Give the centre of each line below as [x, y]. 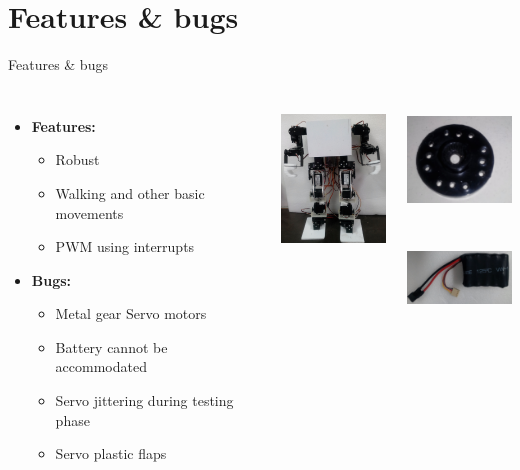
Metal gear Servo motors [131, 313]
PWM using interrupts [125, 246]
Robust [77, 159]
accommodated [101, 366]
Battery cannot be [111, 346]
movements [89, 212]
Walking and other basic [130, 192]
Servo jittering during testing [144, 400]
